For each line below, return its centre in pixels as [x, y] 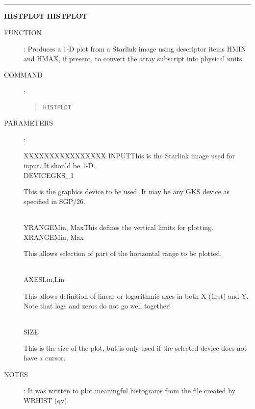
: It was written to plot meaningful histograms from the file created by [130, 391]
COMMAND [23, 75]
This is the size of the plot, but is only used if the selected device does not [135, 348]
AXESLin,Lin [44, 279]
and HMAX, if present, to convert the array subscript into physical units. [134, 58]
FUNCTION [23, 32]
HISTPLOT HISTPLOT [46, 16]
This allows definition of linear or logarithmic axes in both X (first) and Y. [136, 295]
